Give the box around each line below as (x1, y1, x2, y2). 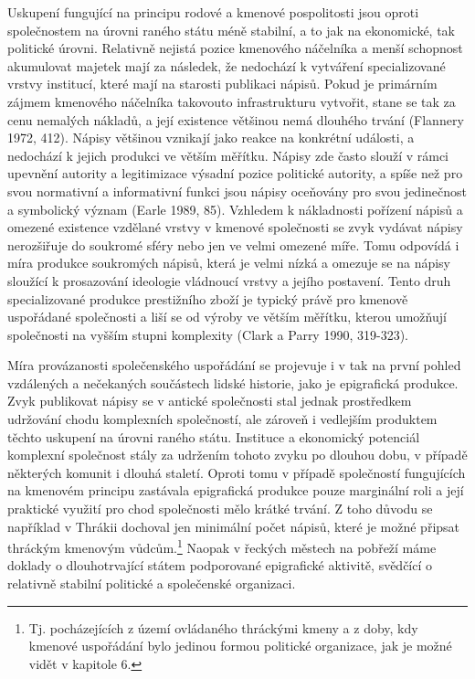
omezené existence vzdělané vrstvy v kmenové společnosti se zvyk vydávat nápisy (7, 217, 463, 237)
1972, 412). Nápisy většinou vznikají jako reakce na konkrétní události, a (7, 128, 415, 147)
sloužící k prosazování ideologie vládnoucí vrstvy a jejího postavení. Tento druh (7, 271, 451, 290)
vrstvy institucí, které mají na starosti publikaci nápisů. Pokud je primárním (7, 74, 438, 93)
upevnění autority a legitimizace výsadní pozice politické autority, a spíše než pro (7, 164, 463, 183)
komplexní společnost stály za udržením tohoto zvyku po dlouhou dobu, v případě (7, 445, 468, 464)
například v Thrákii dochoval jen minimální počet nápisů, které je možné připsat (7, 516, 460, 536)
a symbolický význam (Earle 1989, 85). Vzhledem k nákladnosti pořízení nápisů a (7, 199, 463, 218)
